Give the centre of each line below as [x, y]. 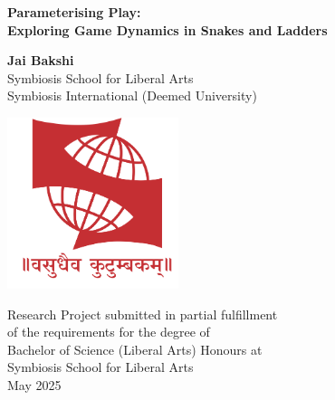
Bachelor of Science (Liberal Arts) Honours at [135, 349]
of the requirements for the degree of [109, 332]
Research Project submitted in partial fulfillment [143, 314]
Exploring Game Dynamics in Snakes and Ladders [167, 29]
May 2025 [34, 384]
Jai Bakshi [41, 60]
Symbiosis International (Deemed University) [132, 95]
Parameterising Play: [74, 12]
